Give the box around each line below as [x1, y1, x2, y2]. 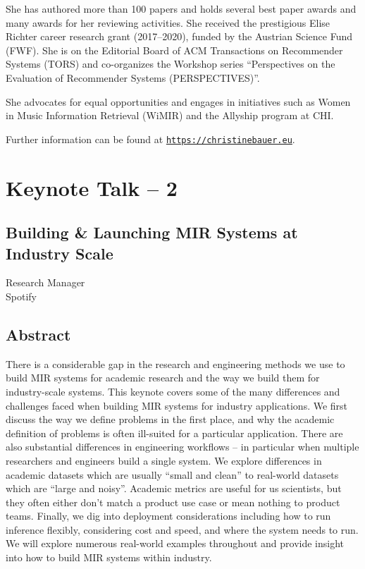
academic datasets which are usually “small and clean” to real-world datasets [6, 467, 339, 482]
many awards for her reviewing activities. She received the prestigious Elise [6, 15, 330, 30]
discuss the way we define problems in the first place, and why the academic [6, 412, 335, 427]
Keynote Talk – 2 [6, 173, 178, 202]
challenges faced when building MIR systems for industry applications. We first [6, 398, 348, 412]
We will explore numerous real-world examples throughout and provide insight [6, 536, 345, 551]
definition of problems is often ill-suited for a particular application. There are [6, 425, 343, 440]
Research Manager [6, 275, 85, 290]
